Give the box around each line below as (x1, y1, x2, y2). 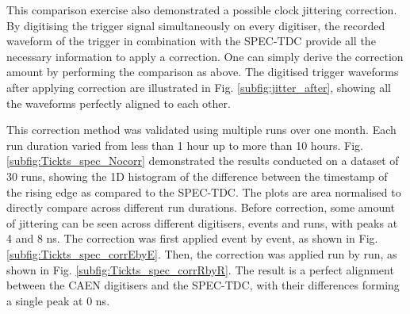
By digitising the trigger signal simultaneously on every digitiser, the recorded (6, 17, 385, 33)
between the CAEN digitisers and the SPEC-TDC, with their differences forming (6, 277, 400, 293)
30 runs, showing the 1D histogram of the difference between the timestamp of (6, 167, 388, 184)
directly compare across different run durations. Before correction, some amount (6, 199, 396, 216)
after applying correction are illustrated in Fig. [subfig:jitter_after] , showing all (6, 78, 391, 95)
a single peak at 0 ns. (6, 292, 110, 308)
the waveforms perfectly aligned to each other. (6, 94, 231, 111)
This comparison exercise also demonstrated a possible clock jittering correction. (6, 2, 397, 17)
